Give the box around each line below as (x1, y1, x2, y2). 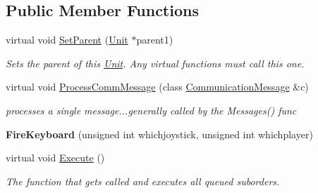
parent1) (136, 32, 173, 47)
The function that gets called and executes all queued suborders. (6, 173, 280, 188)
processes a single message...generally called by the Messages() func (6, 102, 297, 117)
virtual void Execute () (6, 150, 105, 165)
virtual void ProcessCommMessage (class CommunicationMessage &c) (6, 79, 309, 94)
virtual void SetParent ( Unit (6, 32, 128, 47)
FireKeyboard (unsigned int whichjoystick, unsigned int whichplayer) (6, 126, 313, 141)
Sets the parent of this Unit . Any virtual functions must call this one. (6, 55, 305, 70)
